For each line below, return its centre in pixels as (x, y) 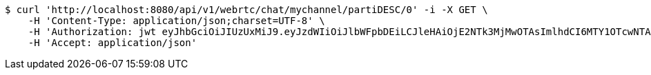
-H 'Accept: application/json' (113, 43)
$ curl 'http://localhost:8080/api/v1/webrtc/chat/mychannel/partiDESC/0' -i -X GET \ (246, 10)
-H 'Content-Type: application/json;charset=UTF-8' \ (176, 21)
